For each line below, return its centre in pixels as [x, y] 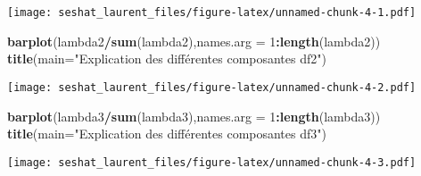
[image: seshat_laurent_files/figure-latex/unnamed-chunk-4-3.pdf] [212, 162]
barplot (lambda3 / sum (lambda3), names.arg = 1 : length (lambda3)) [194, 116]
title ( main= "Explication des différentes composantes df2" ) [167, 59]
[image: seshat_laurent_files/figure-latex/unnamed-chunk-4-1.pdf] [212, 13]
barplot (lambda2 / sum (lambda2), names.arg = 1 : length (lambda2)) [194, 41]
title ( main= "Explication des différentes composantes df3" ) [167, 134]
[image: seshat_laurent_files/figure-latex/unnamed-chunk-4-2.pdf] [212, 87]
